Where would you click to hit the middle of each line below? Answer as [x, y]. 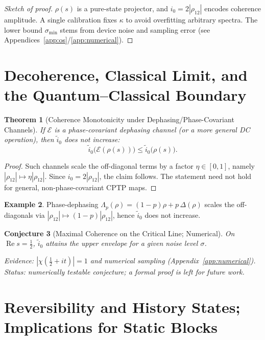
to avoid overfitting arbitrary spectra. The [192, 19]
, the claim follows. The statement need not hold [175, 176]
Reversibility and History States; [122, 307]
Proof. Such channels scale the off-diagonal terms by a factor [99, 166]
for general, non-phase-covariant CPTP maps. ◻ [80, 187]
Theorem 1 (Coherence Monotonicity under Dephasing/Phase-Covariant [119, 119]
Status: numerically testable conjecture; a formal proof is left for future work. [124, 272]
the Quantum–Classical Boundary [125, 95]
